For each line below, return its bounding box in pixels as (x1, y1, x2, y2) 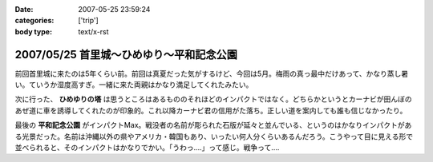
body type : (14, 26, 52, 36)
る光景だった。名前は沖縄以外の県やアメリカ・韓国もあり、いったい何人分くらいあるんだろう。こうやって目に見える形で (14, 132, 413, 141)
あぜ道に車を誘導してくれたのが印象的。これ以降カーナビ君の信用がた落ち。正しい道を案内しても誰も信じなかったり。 (14, 105, 407, 115)
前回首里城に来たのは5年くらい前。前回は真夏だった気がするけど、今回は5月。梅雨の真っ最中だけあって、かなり (14, 69, 388, 78)
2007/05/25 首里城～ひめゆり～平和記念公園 (14, 48, 238, 61)
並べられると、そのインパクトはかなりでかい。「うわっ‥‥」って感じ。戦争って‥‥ (14, 143, 280, 152)
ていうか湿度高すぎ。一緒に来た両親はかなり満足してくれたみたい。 (28, 80, 253, 89)
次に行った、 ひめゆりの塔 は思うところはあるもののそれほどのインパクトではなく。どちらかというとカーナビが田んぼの (14, 94, 412, 104)
